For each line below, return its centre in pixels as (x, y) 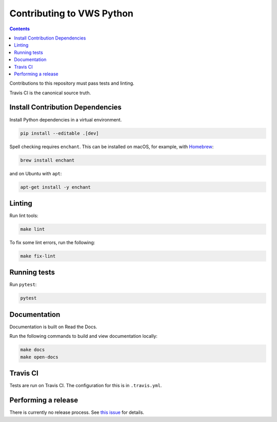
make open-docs (39, 357)
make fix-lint (38, 256)
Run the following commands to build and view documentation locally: (83, 336)
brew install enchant (47, 160)
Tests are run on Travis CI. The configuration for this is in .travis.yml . (86, 386)
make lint (33, 229)
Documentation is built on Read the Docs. (53, 327)
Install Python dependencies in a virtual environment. (66, 119)
